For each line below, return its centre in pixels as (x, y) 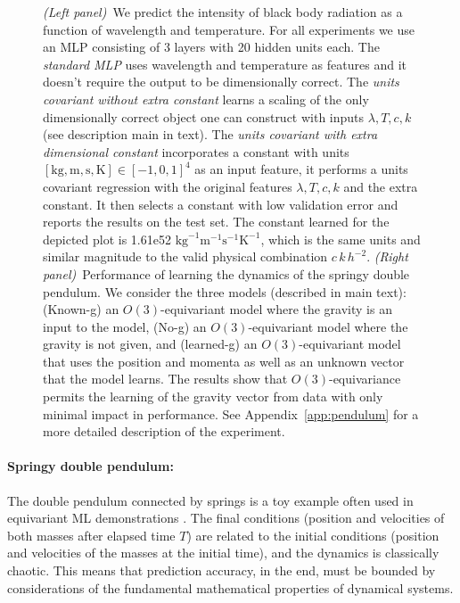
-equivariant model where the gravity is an (276, 309)
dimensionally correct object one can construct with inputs (204, 116)
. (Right (387, 256)
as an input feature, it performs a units (301, 169)
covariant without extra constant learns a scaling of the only (206, 99)
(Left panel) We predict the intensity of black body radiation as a (223, 12)
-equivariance (365, 379)
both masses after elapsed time (91, 535)
